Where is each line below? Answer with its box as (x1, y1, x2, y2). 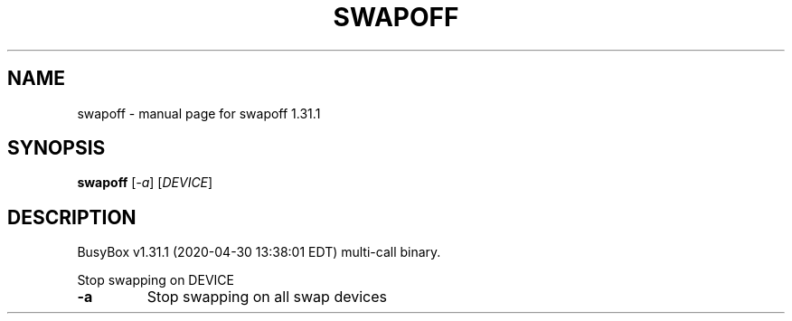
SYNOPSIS (7, 137, 106, 160)
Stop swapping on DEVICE (77, 272, 234, 288)
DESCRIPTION (7, 205, 137, 229)
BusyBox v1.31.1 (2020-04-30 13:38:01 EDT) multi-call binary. (77, 244, 441, 260)
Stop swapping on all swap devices (146, 288, 387, 307)
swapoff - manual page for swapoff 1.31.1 (77, 105, 321, 121)
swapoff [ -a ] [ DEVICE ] (77, 175, 213, 191)
